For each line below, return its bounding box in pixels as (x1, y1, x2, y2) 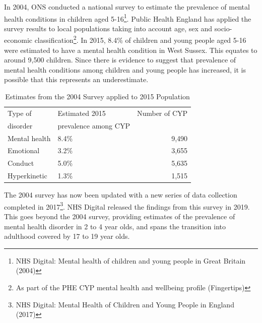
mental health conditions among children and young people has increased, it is (4, 64, 246, 75)
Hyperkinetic (8, 170, 47, 181)
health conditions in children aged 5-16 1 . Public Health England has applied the (4, 12, 251, 24)
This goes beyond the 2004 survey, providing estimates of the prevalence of (4, 211, 235, 222)
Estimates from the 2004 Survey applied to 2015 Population (5, 91, 190, 102)
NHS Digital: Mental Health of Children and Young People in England (16, 299, 234, 309)
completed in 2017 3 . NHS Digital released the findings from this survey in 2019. (4, 200, 250, 212)
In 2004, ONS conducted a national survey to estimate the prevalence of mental (4, 2, 250, 12)
